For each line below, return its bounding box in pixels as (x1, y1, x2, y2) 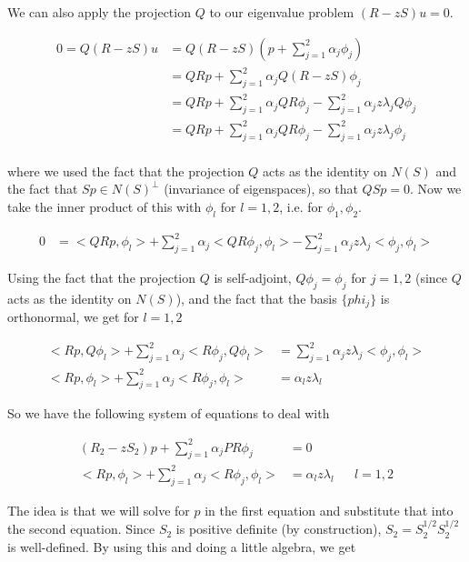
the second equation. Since (7, 519, 155, 538)
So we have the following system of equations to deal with (7, 404, 330, 423)
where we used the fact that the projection (7, 161, 244, 180)
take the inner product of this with (7, 196, 202, 216)
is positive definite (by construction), (175, 519, 382, 538)
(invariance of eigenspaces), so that (164, 179, 358, 198)
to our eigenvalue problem (209, 3, 354, 21)
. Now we (409, 179, 462, 198)
